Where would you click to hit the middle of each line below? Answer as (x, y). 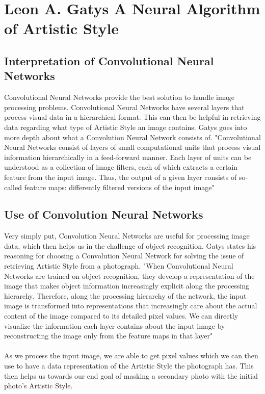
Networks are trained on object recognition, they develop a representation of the (129, 275)
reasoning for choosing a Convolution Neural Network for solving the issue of (124, 256)
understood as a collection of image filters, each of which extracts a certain (121, 167)
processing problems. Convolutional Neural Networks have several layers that (124, 107)
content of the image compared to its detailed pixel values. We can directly (121, 316)
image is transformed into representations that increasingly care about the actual (131, 306)
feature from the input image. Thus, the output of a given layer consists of (121, 177)
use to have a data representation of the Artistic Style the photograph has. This (129, 366)
